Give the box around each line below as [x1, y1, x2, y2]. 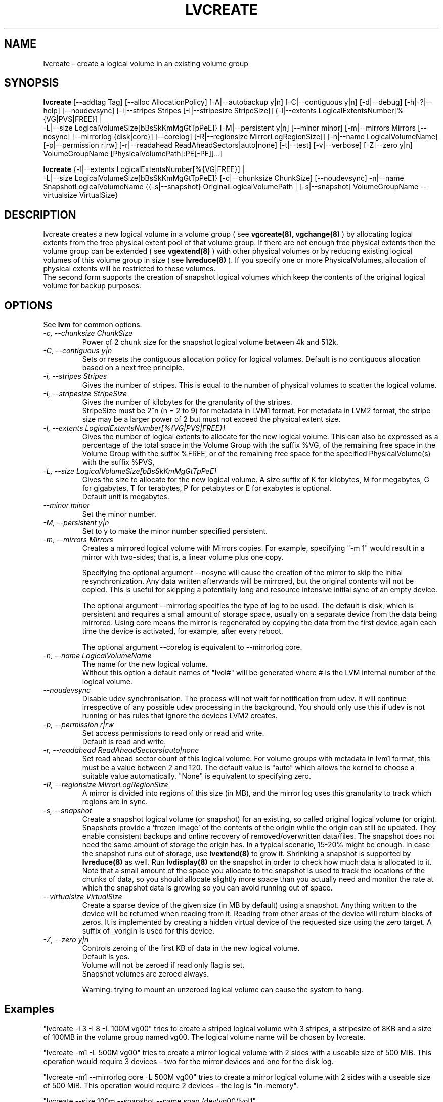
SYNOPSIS [4, 76, 59, 90]
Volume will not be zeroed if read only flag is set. [82, 961, 245, 970]
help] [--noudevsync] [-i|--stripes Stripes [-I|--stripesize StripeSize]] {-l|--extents [43, 106, 317, 115]
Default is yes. [82, 952, 130, 961]
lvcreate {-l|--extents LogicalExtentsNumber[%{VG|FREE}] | [43, 165, 245, 174]
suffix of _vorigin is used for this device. [82, 926, 214, 936]
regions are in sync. [82, 797, 148, 807]
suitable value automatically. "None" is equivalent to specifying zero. [82, 772, 311, 781]
